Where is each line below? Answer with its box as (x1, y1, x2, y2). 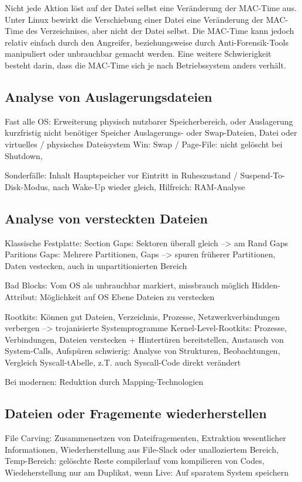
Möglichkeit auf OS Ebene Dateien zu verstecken (39, 290, 215, 302)
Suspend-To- (240, 169, 285, 181)
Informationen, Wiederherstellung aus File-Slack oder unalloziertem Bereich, (5, 443, 279, 455)
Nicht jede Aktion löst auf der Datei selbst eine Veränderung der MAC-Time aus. (5, 2, 297, 13)
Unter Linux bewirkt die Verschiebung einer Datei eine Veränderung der (5, 13, 263, 25)
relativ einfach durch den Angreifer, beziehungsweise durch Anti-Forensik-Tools (5, 36, 289, 48)
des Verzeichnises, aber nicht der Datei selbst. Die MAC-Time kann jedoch (26, 25, 294, 37)
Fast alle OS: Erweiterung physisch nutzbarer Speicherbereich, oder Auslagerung (5, 115, 293, 127)
